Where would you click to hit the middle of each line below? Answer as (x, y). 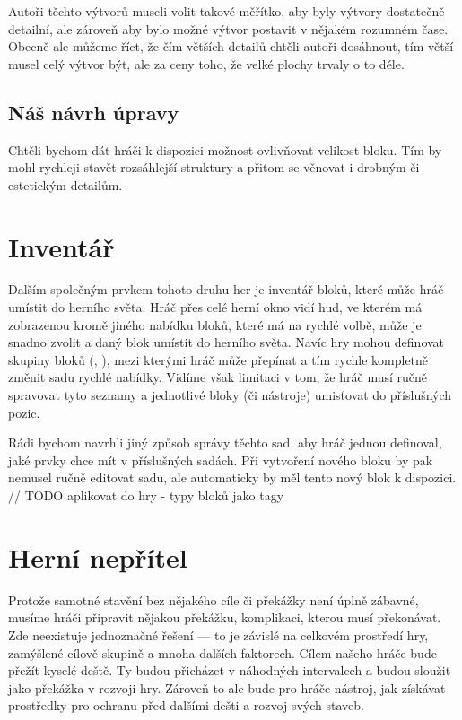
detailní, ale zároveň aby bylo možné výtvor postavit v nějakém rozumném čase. (228, 28)
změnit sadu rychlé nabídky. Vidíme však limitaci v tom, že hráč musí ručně (218, 377)
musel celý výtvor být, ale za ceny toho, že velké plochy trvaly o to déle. (206, 63)
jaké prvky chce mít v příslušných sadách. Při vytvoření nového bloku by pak (221, 460)
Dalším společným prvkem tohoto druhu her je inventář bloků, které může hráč (226, 289)
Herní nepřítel (98, 556)
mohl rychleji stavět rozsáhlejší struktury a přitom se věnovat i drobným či (214, 167)
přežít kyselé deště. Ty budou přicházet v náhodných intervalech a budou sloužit (230, 670)
